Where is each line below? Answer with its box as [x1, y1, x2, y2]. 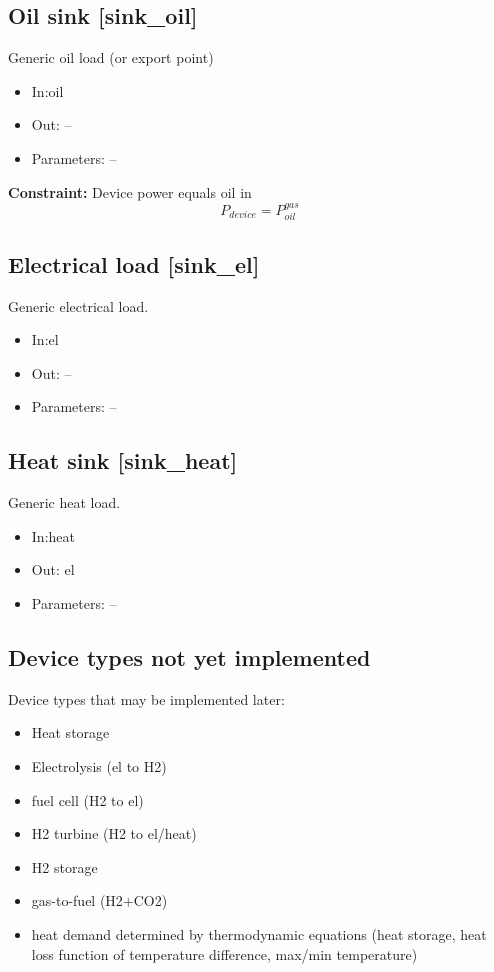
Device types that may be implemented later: [8, 688, 285, 709]
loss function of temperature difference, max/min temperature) [31, 943, 418, 964]
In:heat [31, 525, 75, 546]
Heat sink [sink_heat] [8, 445, 238, 476]
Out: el [31, 559, 75, 580]
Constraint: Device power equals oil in [8, 181, 252, 202]
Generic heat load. [8, 492, 121, 513]
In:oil [31, 80, 64, 101]
